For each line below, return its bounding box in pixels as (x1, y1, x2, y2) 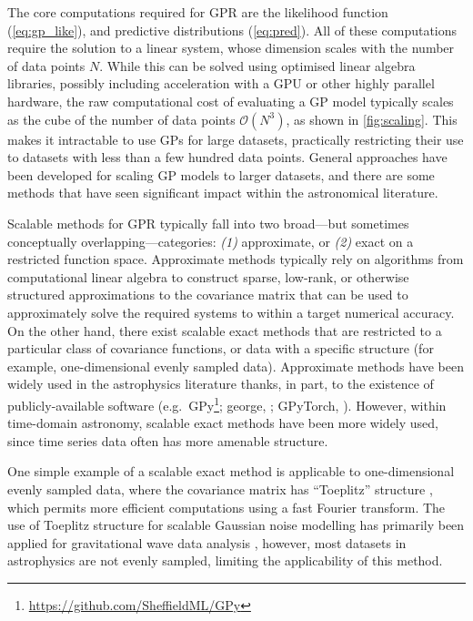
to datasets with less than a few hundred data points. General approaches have (7, 148, 448, 167)
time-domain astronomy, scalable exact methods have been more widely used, (7, 413, 439, 433)
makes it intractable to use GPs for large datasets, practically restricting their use (7, 129, 464, 148)
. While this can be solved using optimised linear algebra (99, 56, 416, 75)
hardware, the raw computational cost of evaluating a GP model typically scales (7, 91, 454, 110)
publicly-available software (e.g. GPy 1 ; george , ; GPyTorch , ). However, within (7, 392, 447, 414)
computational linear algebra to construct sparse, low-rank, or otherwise (7, 267, 409, 286)
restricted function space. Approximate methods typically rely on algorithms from (7, 249, 464, 269)
